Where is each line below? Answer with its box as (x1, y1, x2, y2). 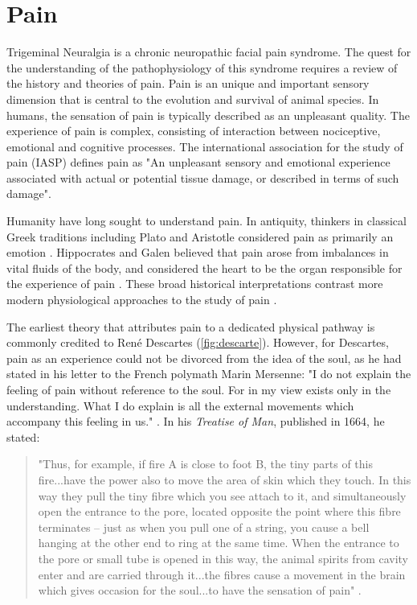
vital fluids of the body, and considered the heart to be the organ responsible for (6, 259, 403, 276)
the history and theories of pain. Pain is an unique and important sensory (6, 75, 370, 92)
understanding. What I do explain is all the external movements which (6, 397, 354, 414)
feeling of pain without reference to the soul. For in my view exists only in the (6, 381, 391, 397)
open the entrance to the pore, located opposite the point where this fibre (38, 503, 401, 520)
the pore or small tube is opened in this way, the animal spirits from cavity (38, 549, 409, 566)
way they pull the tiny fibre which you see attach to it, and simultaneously (38, 487, 407, 504)
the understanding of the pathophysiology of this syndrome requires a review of (6, 59, 398, 76)
